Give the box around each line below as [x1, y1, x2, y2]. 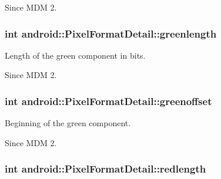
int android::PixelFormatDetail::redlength [5, 161, 206, 176]
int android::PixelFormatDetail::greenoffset [5, 93, 212, 108]
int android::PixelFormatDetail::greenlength [5, 26, 217, 40]
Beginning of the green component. [5, 117, 131, 129]
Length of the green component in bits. [5, 49, 146, 61]
